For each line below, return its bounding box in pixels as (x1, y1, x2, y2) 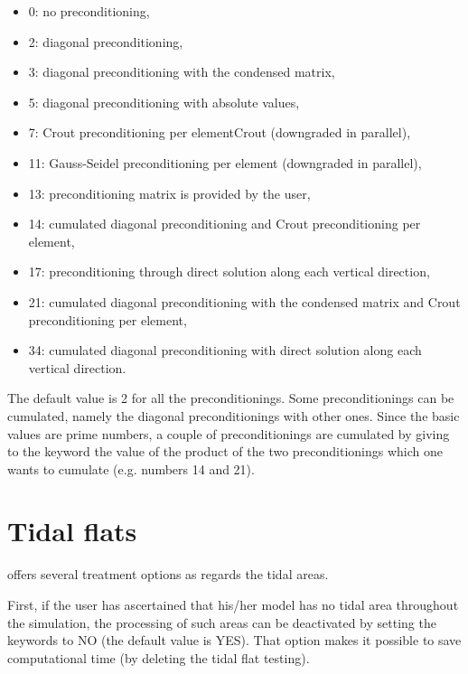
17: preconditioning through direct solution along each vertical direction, (28, 262, 430, 281)
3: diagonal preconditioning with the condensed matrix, (28, 62, 335, 81)
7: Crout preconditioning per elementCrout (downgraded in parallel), (28, 123, 411, 142)
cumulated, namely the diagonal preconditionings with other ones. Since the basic (7, 406, 460, 425)
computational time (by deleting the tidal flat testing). (7, 648, 310, 667)
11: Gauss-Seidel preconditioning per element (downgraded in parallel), (28, 153, 422, 172)
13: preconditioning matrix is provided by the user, (28, 183, 311, 202)
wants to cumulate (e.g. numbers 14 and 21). (7, 459, 255, 478)
